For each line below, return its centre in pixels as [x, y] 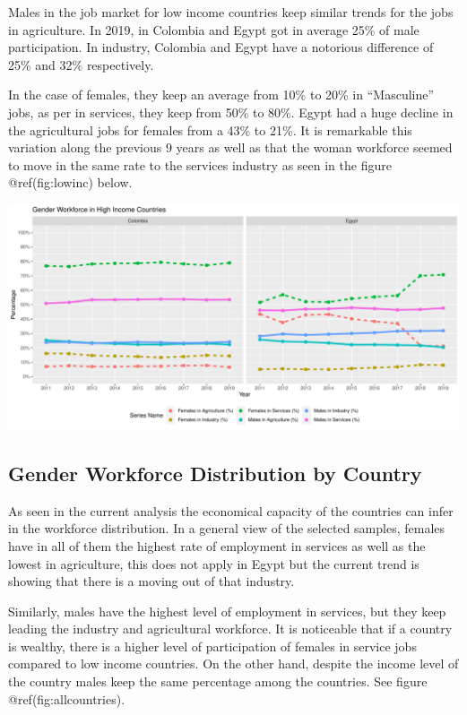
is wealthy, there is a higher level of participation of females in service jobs [212, 646]
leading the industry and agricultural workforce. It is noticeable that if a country [230, 629]
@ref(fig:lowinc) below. [70, 182]
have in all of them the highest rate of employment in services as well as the [217, 545]
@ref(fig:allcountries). [67, 698]
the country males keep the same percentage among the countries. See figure [218, 681]
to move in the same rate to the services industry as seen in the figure [200, 164]
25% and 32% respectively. [81, 64]
